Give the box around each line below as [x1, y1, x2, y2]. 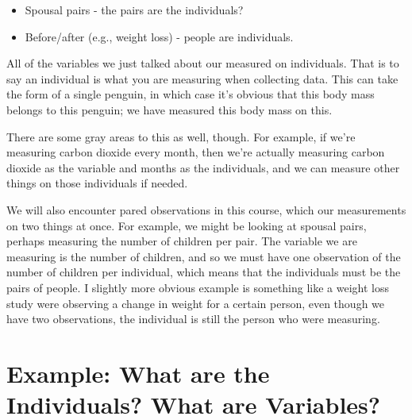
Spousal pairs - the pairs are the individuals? [25, 2, 244, 17]
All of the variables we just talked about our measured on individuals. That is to [6, 55, 399, 71]
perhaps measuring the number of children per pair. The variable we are [6, 233, 357, 249]
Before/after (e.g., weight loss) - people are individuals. [25, 28, 294, 44]
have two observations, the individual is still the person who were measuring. [6, 310, 380, 327]
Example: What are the [6, 356, 270, 389]
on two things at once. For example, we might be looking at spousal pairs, [6, 217, 367, 233]
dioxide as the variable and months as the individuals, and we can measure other [6, 159, 400, 175]
